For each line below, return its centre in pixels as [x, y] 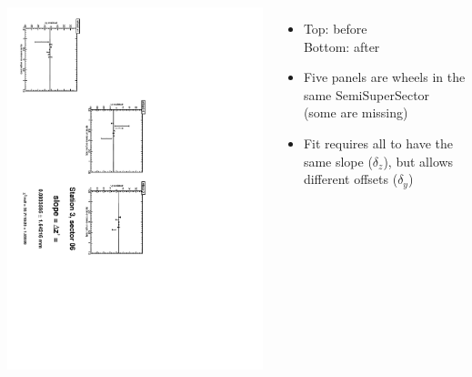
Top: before [335, 28]
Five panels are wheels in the [384, 77]
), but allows [418, 161]
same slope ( [338, 161]
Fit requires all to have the [378, 143]
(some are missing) [356, 112]
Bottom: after [341, 46]
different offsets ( [351, 179]
